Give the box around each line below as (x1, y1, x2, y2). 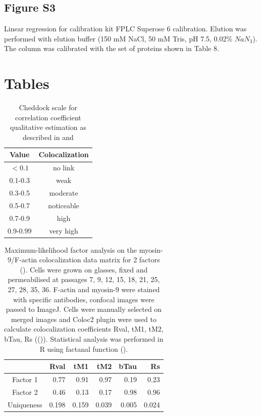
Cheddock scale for (19, 102, 77, 113)
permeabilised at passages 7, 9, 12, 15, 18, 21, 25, (8, 274, 160, 285)
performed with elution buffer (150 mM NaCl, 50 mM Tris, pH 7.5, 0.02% (4, 33, 233, 43)
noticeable (48, 200, 79, 210)
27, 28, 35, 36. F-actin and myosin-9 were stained (8, 284, 160, 295)
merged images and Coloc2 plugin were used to (11, 313, 156, 324)
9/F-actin (8, 254, 37, 265)
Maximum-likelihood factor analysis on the (5, 244, 137, 255)
